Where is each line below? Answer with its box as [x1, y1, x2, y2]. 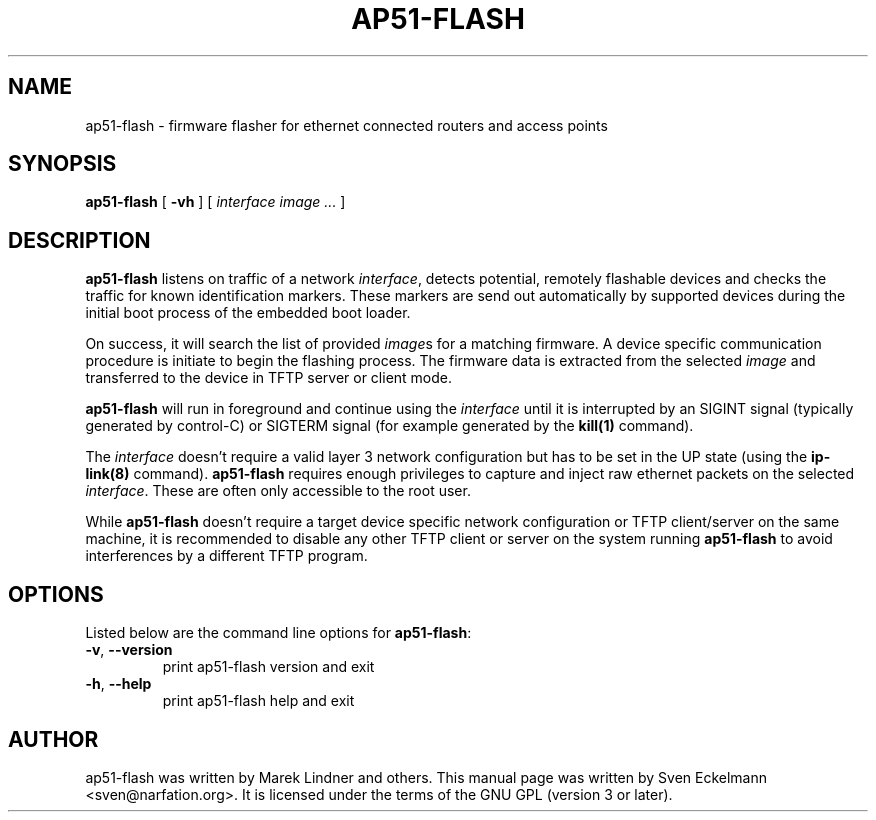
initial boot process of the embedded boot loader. [85, 304, 411, 322]
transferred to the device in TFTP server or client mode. [85, 369, 453, 387]
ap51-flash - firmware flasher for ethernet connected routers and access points [85, 116, 608, 134]
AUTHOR [8, 726, 99, 752]
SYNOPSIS [8, 151, 117, 177]
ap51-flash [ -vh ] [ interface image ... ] [85, 193, 346, 211]
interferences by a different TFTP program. [85, 547, 368, 565]
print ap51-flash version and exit [162, 658, 375, 676]
